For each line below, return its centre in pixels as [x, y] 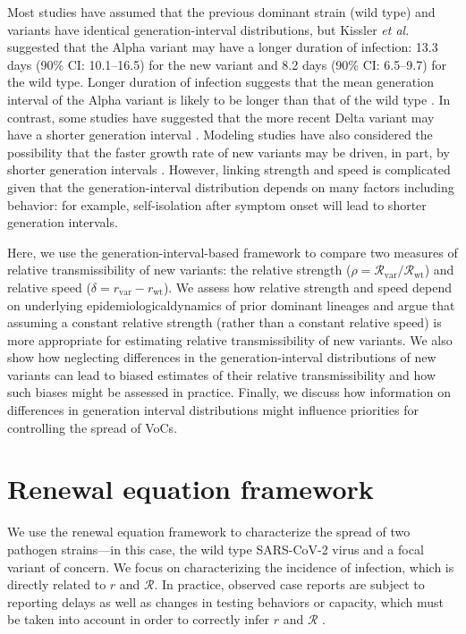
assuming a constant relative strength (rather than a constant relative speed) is [225, 322]
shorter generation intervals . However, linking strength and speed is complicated [229, 169]
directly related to [57, 584]
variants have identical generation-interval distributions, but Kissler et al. [208, 29]
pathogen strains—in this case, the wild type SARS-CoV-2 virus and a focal [216, 549]
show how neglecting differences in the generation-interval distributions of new [222, 357]
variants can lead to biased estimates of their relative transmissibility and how [222, 374]
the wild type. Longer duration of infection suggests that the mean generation [220, 82]
